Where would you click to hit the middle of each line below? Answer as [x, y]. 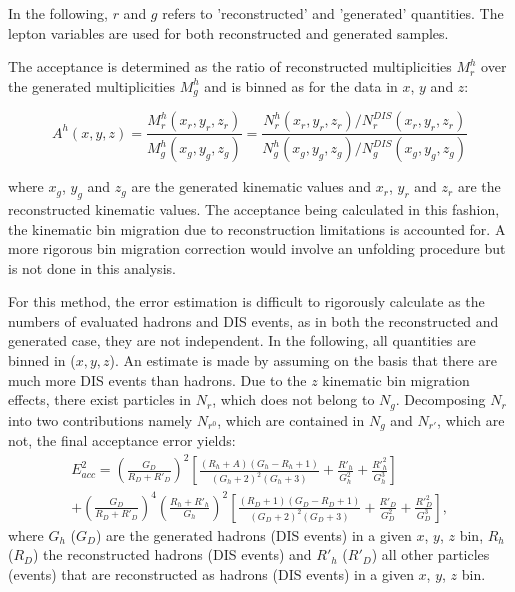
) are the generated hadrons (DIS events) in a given [253, 534]
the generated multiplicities [91, 85]
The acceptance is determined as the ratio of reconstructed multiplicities [230, 66]
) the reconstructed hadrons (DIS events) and [172, 554]
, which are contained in [291, 419]
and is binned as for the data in [301, 85]
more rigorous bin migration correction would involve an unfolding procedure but [257, 248]
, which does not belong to [293, 399]
